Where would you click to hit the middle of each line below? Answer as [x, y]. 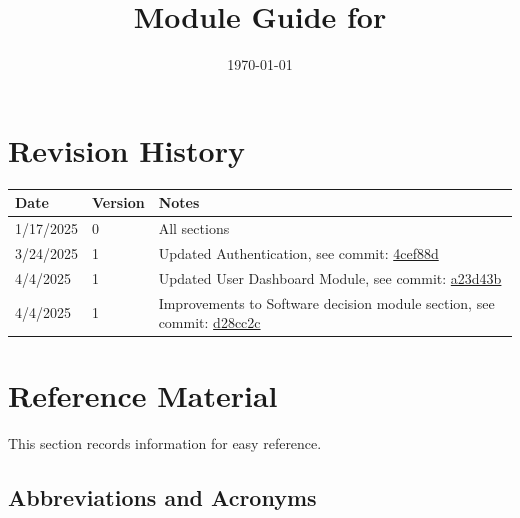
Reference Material [143, 395]
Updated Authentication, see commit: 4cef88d [298, 252]
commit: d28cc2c [209, 322]
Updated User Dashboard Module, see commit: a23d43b [330, 277]
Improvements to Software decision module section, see [326, 302]
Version [118, 202]
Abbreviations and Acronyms [162, 497]
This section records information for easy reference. [165, 443]
